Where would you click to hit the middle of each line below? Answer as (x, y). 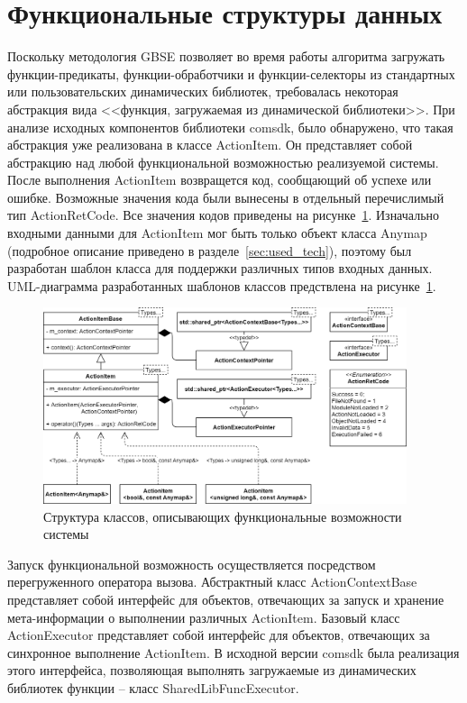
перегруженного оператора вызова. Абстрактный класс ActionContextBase (212, 582)
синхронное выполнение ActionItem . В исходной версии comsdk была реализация (233, 652)
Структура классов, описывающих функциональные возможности (223, 516)
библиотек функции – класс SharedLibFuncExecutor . (153, 687)
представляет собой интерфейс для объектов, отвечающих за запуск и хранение (226, 599)
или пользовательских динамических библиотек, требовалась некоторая (203, 91)
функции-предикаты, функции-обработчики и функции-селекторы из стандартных (231, 73)
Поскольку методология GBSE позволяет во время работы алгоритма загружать (226, 56)
